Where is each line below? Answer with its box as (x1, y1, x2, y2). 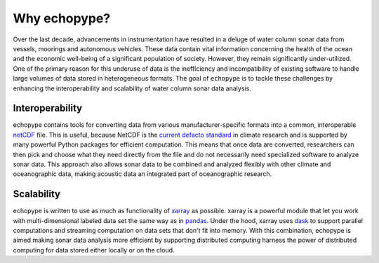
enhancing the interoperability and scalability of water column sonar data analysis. (13, 84, 252, 93)
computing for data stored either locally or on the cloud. (13, 245, 175, 254)
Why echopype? (13, 11, 111, 26)
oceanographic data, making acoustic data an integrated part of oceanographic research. (13, 170, 272, 178)
